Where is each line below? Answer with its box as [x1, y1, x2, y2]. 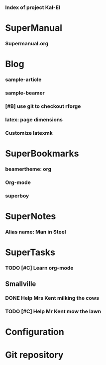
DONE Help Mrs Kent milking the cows [5, 295, 100, 302]
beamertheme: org [5, 166, 51, 173]
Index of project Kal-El [5, 4, 61, 11]
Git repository [5, 349, 64, 361]
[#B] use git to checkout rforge [5, 102, 81, 109]
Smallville [5, 280, 36, 288]
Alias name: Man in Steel [5, 228, 66, 235]
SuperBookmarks [5, 148, 79, 159]
